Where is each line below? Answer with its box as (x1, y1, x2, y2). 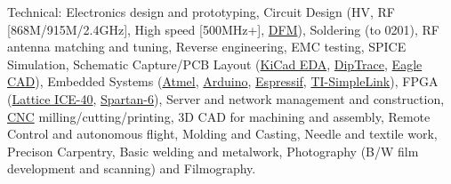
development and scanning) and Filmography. (7, 159, 256, 178)
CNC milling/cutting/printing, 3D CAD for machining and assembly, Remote (7, 107, 431, 125)
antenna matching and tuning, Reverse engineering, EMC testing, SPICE (7, 37, 407, 56)
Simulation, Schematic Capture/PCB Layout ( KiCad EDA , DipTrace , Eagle (7, 54, 423, 73)
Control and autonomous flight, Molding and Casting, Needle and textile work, (7, 124, 438, 143)
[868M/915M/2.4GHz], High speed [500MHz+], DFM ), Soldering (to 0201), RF (7, 20, 440, 38)
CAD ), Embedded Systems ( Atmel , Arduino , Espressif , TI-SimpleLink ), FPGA (7, 72, 439, 91)
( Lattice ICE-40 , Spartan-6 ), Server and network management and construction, (7, 89, 445, 108)
